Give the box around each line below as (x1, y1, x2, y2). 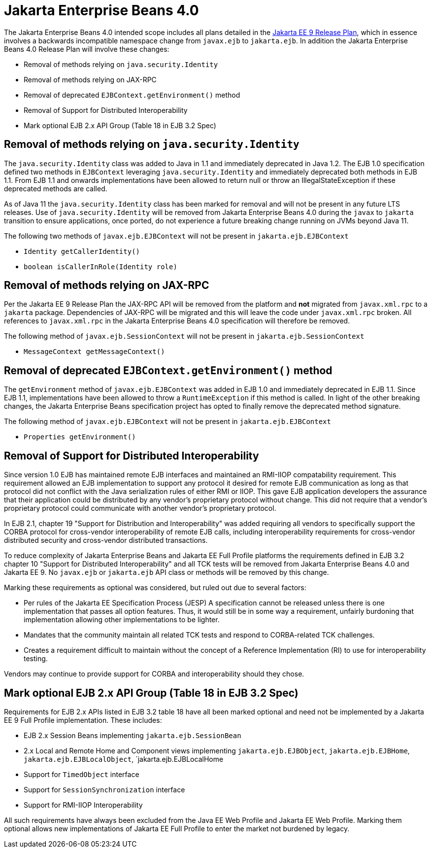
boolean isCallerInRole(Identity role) (24, 262, 177, 271)
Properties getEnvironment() (24, 433, 136, 441)
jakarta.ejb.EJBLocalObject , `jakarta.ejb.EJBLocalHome (24, 754, 224, 763)
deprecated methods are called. (4, 184, 107, 193)
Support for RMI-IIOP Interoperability (24, 800, 143, 809)
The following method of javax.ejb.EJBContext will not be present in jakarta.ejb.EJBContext (4, 417, 331, 426)
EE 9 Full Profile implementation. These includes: (4, 715, 162, 724)
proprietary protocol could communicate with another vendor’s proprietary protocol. (4, 504, 276, 513)
